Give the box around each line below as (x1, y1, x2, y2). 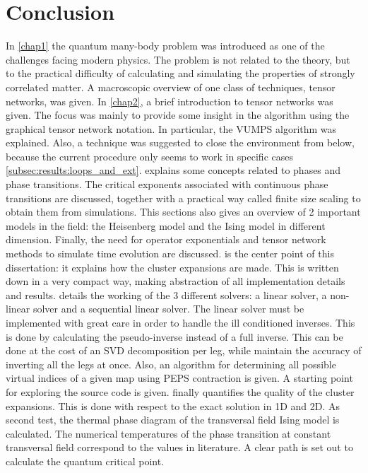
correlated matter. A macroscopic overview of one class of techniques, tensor (6, 79, 336, 94)
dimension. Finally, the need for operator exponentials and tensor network (6, 232, 326, 247)
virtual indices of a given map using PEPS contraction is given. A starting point (6, 370, 353, 385)
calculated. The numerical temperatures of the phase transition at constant (6, 426, 331, 440)
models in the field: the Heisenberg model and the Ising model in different (6, 218, 326, 233)
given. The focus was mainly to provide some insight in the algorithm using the (6, 107, 350, 122)
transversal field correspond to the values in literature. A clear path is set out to (6, 440, 353, 455)
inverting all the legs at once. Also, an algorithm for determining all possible (6, 356, 336, 371)
